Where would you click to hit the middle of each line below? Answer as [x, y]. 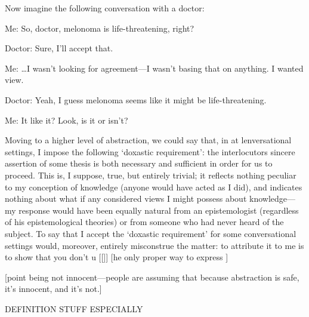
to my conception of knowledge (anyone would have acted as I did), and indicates [154, 187]
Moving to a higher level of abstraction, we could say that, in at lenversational [148, 140]
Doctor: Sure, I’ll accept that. [59, 48]
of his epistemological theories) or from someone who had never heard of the [144, 222]
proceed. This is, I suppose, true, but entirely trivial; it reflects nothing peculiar [151, 175]
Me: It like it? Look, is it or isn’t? [67, 120]
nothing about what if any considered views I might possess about [126, 198]
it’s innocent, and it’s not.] [53, 289]
